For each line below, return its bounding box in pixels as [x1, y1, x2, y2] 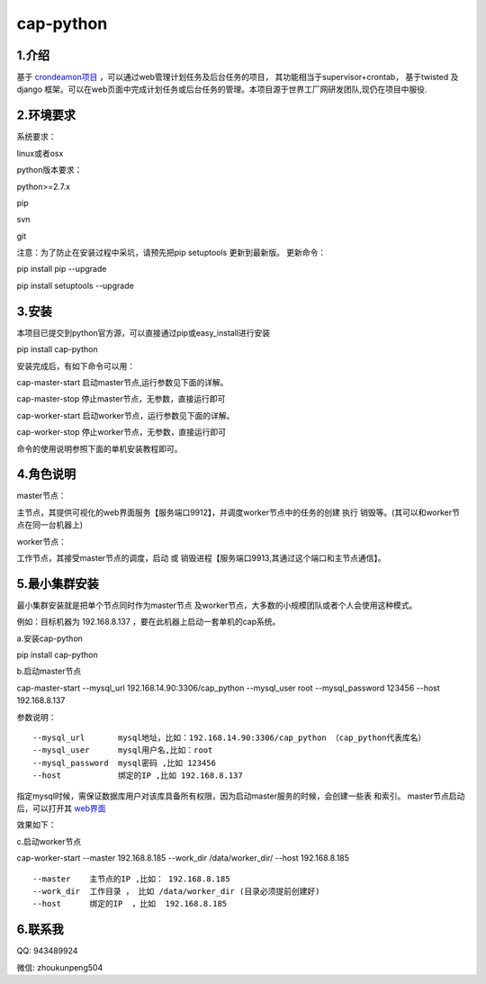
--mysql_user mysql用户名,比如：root [32, 745, 213, 755]
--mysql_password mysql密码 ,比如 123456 [32, 757, 216, 768]
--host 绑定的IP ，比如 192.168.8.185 [32, 898, 228, 909]
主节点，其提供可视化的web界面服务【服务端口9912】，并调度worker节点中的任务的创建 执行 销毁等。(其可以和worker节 [16, 507, 461, 518]
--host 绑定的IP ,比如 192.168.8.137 [32, 771, 243, 781]
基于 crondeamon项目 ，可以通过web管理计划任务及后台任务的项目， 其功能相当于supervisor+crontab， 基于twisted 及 [16, 72, 459, 83]
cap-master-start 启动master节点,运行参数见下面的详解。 [16, 376, 229, 387]
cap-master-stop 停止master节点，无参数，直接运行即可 [16, 393, 226, 404]
